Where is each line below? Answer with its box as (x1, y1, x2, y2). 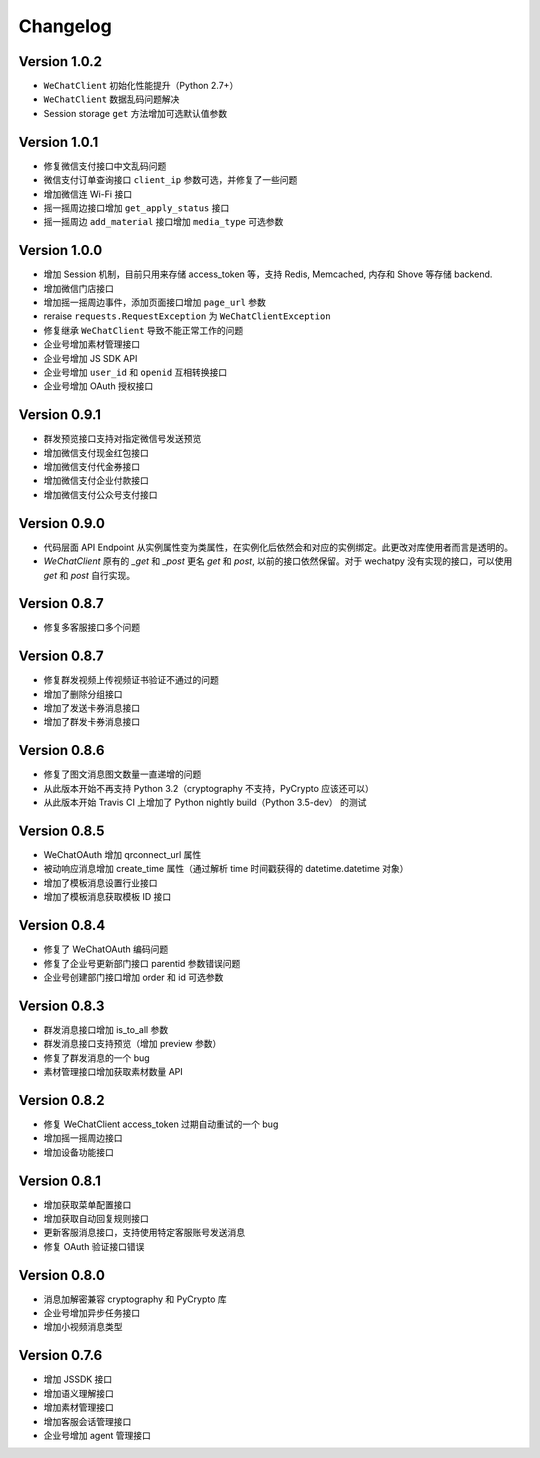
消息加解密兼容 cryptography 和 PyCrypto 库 (43, 1293, 227, 1305)
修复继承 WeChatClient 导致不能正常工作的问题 (43, 324, 244, 336)
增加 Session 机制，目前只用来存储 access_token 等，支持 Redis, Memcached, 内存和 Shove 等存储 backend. (43, 268, 493, 280)
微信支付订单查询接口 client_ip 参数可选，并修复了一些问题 (43, 174, 298, 186)
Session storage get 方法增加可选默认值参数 (43, 107, 228, 119)
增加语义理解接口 (43, 1387, 114, 1399)
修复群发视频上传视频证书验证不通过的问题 (43, 674, 219, 686)
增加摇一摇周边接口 (43, 1132, 123, 1144)
